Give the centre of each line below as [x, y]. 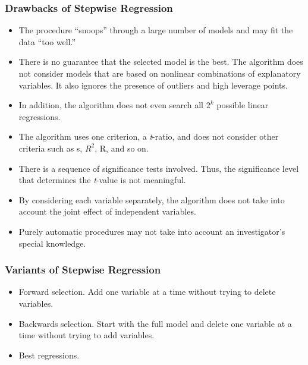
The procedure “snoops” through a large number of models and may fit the [156, 30]
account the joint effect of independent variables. [107, 211]
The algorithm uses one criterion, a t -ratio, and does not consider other [149, 136]
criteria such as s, [51, 148]
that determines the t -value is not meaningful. [102, 180]
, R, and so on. [122, 148]
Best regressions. [49, 355]
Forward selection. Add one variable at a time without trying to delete [147, 292]
